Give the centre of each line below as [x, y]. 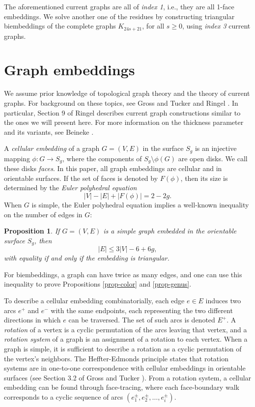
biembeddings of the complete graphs [60, 26]
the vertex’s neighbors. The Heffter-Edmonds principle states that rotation [116, 358]
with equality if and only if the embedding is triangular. [87, 258]
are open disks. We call [213, 158]
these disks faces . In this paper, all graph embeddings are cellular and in [113, 168]
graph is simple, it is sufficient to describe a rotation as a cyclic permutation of [123, 349]
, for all [153, 26]
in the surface [163, 148]
